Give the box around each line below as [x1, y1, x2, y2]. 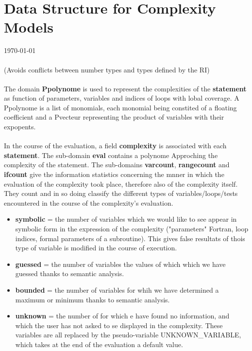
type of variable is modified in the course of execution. [15, 243, 177, 253]
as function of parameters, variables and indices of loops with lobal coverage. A [4, 93, 239, 103]
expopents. [4, 122, 36, 132]
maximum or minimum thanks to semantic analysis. [15, 294, 170, 304]
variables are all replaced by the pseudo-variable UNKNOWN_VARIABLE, [15, 330, 241, 340]
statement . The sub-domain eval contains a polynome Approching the [4, 150, 218, 160]
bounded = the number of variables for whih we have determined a [15, 284, 219, 295]
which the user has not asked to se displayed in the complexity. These [15, 320, 223, 330]
